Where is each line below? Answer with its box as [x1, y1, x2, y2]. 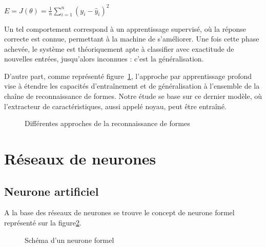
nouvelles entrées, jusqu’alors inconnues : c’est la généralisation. [4, 53, 204, 64]
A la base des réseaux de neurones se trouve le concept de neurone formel [4, 207, 235, 218]
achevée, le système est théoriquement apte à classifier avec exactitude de [4, 43, 234, 54]
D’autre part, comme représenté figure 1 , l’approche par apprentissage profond [4, 70, 252, 81]
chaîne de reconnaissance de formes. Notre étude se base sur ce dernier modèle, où [4, 91, 262, 101]
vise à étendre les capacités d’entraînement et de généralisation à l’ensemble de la [4, 80, 260, 91]
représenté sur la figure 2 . [4, 217, 81, 228]
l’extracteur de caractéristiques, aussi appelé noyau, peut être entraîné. [4, 100, 227, 111]
